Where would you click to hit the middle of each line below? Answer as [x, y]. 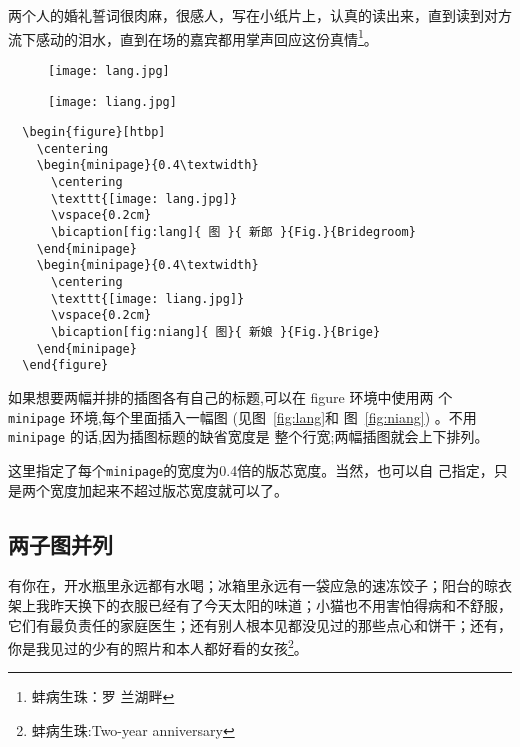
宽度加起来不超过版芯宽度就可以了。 [168, 489]
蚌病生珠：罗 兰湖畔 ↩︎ [103, 696]
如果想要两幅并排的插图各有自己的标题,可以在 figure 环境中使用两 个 [230, 397]
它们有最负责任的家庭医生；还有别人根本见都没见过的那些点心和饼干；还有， [260, 624]
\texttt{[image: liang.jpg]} [147, 298]
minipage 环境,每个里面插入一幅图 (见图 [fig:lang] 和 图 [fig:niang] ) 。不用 [242, 416]
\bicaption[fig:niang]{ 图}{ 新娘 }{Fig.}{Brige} [215, 332]
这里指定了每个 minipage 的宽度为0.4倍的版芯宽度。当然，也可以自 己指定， [251, 469]
